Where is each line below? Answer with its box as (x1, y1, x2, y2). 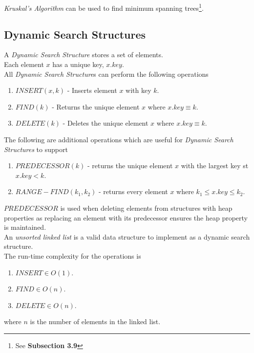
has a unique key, (52, 59, 104, 69)
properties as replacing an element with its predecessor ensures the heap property (4, 212, 248, 222)
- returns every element (99, 186, 168, 197)
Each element (4, 59, 44, 69)
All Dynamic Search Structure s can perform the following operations (4, 68, 209, 79)
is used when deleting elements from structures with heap (60, 202, 233, 213)
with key (126, 85, 151, 95)
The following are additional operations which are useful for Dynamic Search (4, 134, 233, 145)
